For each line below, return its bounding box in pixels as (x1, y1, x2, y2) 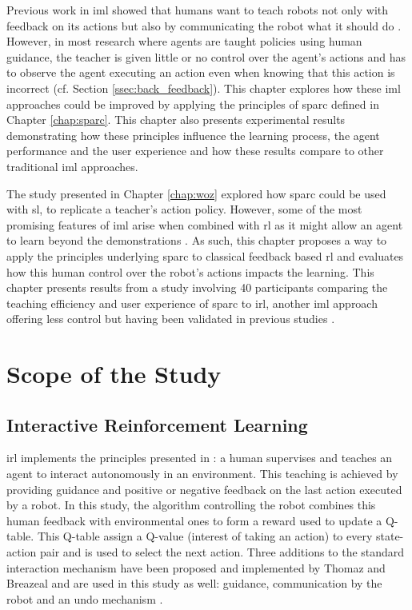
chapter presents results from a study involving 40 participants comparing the (6, 279, 388, 296)
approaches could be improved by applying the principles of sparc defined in (6, 95, 379, 112)
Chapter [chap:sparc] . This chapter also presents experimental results (6, 111, 346, 128)
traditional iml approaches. (6, 157, 138, 174)
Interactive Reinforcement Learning (6, 412, 308, 437)
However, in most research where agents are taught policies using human (6, 33, 362, 50)
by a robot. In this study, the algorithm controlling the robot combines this (6, 496, 376, 513)
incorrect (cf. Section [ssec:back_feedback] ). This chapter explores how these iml (6, 79, 401, 96)
